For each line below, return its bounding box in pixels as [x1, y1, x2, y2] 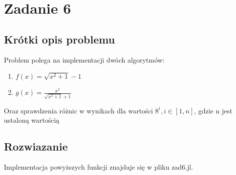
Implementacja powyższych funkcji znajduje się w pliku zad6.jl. [4, 162, 193, 172]
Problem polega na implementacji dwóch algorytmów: [4, 54, 165, 65]
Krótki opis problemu [4, 31, 115, 46]
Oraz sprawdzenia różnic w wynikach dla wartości [4, 105, 153, 115]
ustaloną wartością [4, 115, 60, 125]
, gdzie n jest [194, 105, 233, 115]
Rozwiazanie [4, 139, 68, 154]
